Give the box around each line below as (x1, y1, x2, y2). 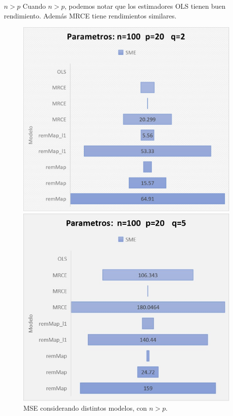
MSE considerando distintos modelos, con (23, 402, 147, 413)
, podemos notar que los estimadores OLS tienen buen (65, 1, 226, 11)
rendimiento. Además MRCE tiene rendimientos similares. (4, 10, 177, 20)
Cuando (22, 1, 46, 11)
